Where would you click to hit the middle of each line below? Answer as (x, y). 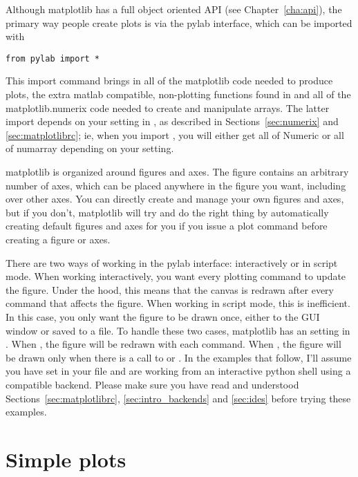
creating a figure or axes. (58, 239)
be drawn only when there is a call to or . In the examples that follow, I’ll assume (179, 357)
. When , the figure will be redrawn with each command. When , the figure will (173, 344)
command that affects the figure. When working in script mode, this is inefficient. (178, 303)
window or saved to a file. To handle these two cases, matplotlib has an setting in (178, 330)
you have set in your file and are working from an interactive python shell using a (178, 371)
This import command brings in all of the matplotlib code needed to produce (169, 81)
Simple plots (66, 459)
